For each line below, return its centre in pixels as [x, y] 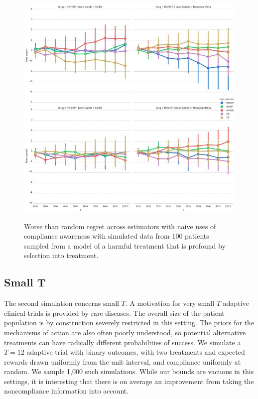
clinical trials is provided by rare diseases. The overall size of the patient [114, 313]
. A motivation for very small [170, 303]
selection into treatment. [61, 255]
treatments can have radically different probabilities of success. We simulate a [123, 342]
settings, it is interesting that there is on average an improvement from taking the [129, 381]
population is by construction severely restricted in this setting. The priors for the [129, 323]
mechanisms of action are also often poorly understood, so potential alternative [125, 332]
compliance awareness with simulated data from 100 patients [117, 236]
